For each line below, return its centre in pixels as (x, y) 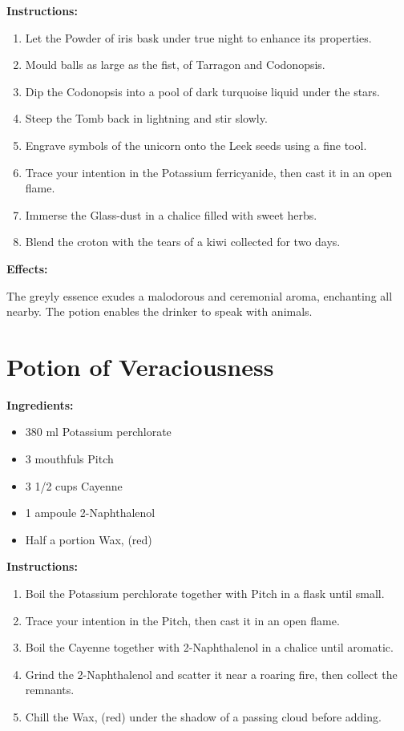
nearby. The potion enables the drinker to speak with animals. (160, 311)
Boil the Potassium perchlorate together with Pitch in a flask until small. (205, 593)
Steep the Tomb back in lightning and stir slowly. (146, 118)
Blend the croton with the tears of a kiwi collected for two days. (183, 242)
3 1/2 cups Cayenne (74, 485)
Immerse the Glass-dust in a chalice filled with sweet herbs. (171, 214)
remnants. (50, 690)
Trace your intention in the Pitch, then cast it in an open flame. (182, 620)
